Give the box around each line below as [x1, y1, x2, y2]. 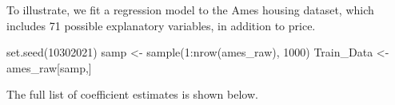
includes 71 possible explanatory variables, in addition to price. [6, 17, 316, 33]
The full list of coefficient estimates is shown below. [6, 86, 258, 103]
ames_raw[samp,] [6, 59, 92, 76]
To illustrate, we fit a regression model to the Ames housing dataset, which [6, 2, 374, 17]
